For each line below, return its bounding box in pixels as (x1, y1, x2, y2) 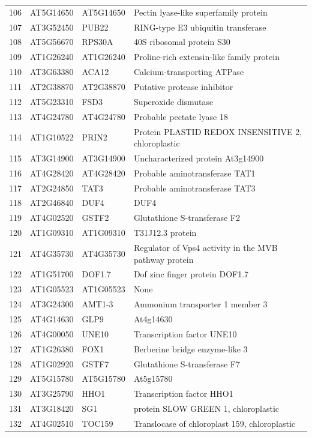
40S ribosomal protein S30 (133, 35, 230, 48)
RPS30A (82, 35, 113, 48)
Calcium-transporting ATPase (133, 65, 244, 78)
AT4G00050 (30, 327, 74, 340)
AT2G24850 (30, 181, 74, 194)
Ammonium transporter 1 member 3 (133, 298, 268, 310)
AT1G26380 (30, 342, 74, 355)
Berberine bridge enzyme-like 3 (133, 342, 248, 355)
